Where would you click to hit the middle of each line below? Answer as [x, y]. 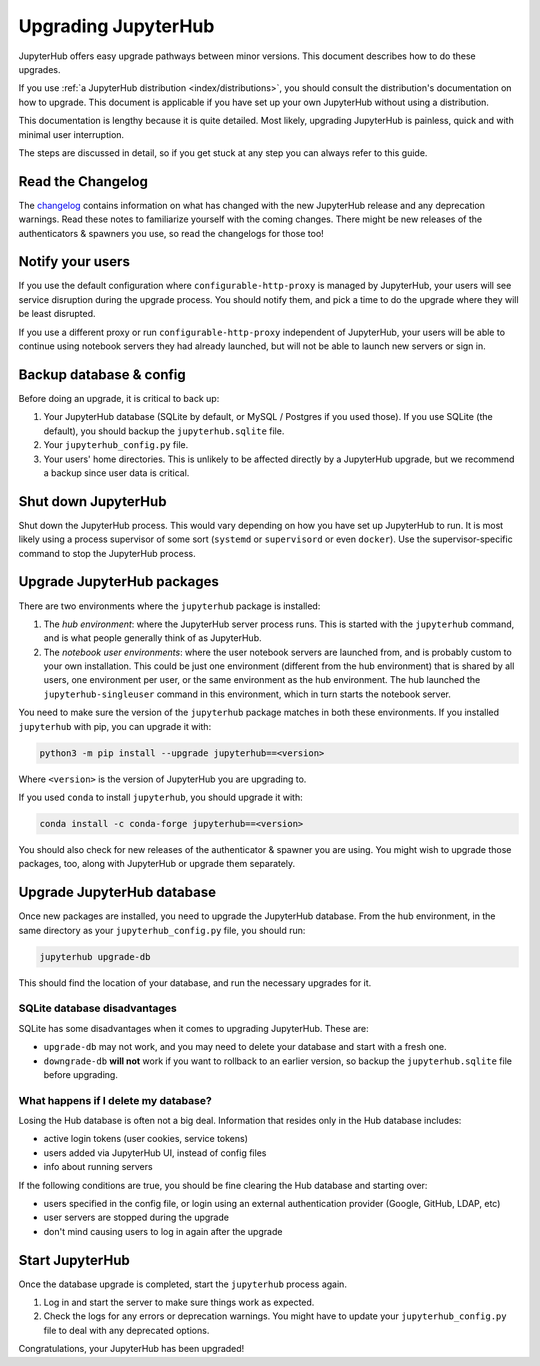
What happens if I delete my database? [115, 1100]
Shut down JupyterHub [92, 501]
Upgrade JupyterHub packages [119, 581]
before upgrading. [81, 1074]
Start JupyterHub [74, 1260]
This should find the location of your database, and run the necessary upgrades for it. [195, 982]
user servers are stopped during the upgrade [136, 1217]
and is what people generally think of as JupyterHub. [152, 638]
